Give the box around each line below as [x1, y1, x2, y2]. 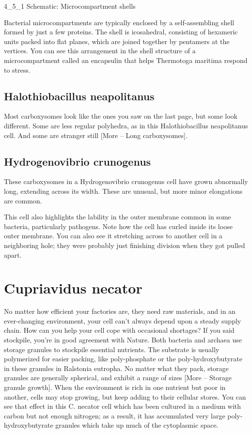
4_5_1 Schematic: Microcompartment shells [4, 1, 136, 11]
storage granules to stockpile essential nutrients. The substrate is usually [4, 344, 220, 354]
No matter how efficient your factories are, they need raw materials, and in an [4, 306, 236, 316]
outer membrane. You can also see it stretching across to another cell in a [4, 231, 222, 241]
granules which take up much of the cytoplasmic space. [55, 420, 219, 430]
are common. [4, 195, 42, 205]
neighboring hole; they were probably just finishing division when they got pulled [4, 240, 245, 250]
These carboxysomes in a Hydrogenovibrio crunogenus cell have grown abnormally [4, 176, 248, 186]
